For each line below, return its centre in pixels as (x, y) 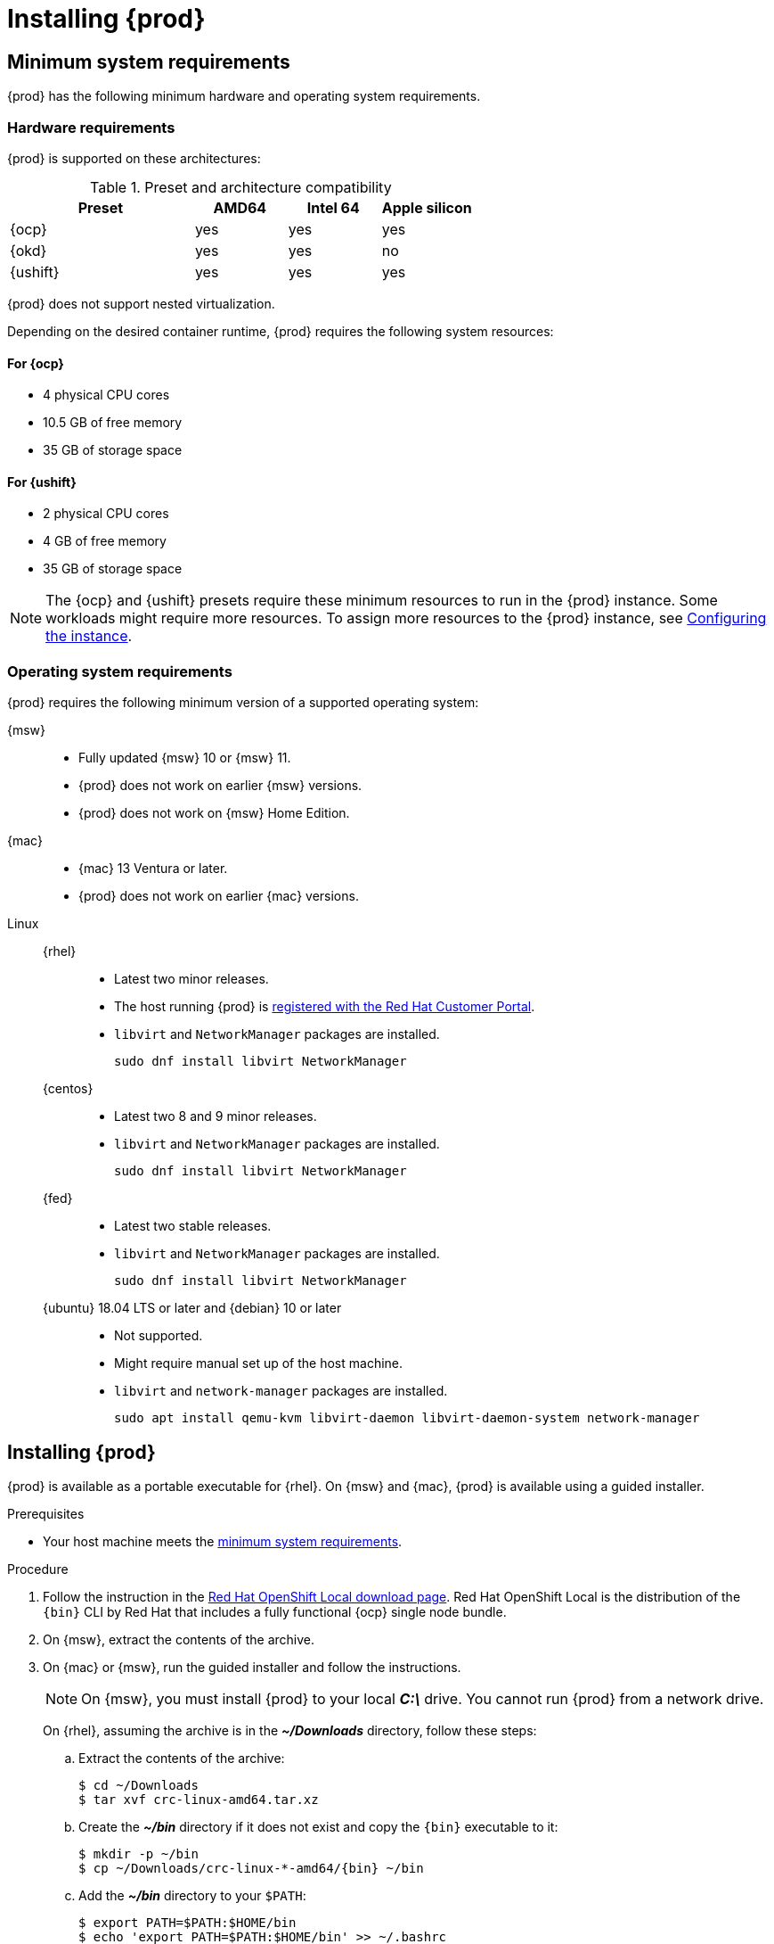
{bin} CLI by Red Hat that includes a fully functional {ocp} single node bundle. (275, 1611)
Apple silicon (427, 207)
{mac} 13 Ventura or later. (153, 869)
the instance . (89, 636)
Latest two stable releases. (193, 1226)
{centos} (68, 1089)
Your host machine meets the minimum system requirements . (223, 1541)
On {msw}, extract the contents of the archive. (179, 1639)
